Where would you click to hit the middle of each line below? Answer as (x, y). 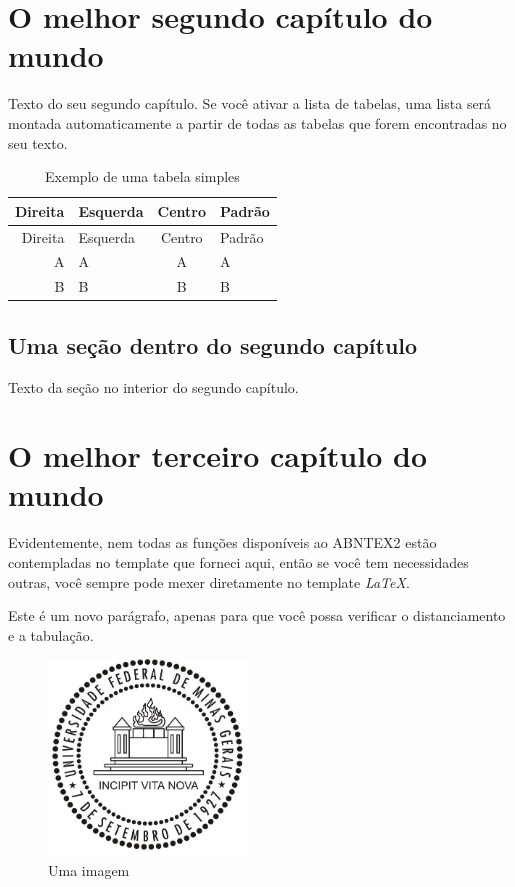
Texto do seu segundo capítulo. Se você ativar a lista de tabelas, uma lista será (250, 103)
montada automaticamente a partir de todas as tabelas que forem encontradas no (257, 122)
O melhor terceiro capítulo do (217, 455)
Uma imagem (89, 869)
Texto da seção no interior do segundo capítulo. (153, 386)
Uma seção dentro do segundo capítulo (213, 344)
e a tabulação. (51, 634)
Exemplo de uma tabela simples (142, 176)
